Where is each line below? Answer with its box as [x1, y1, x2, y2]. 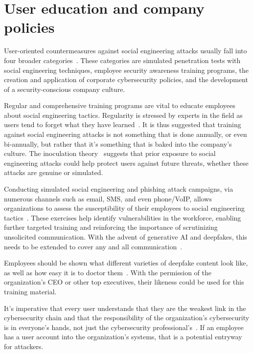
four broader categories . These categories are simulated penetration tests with [4, 55, 241, 65]
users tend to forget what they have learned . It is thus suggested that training [4, 119, 241, 130]
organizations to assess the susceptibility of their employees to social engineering [4, 203, 245, 213]
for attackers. [4, 341, 44, 351]
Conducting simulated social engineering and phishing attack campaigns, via [4, 184, 233, 194]
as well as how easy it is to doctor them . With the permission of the [4, 267, 212, 277]
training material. [4, 286, 57, 296]
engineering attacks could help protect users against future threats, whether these [4, 157, 249, 168]
